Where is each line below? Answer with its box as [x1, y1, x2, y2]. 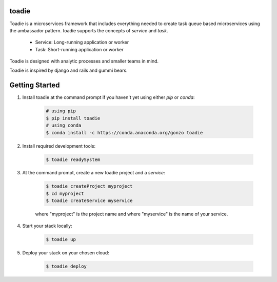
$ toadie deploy [46, 263, 87, 269]
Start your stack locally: [22, 223, 73, 229]
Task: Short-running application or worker [35, 46, 124, 52]
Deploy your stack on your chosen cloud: [22, 249, 110, 256]
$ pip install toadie [46, 115, 101, 121]
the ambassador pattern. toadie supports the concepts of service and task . [9, 27, 169, 33]
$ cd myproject [46, 190, 84, 196]
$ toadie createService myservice [46, 198, 133, 204]
